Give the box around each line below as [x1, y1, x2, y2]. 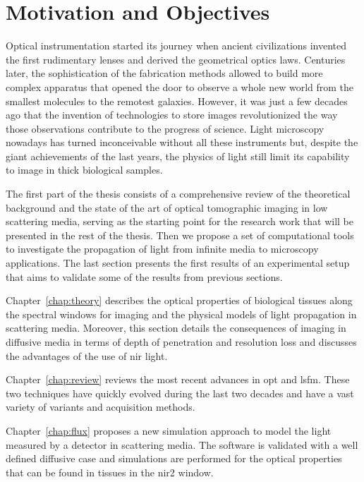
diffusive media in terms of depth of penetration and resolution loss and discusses [6, 335, 357, 349]
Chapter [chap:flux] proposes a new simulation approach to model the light [6, 423, 332, 438]
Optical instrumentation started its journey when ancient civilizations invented [6, 38, 347, 53]
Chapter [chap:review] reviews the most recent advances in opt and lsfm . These [6, 372, 350, 387]
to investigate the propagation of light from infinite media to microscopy [6, 241, 319, 256]
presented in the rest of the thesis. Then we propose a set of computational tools [6, 227, 354, 242]
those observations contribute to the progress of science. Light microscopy [6, 121, 324, 135]
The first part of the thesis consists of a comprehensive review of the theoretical [6, 186, 351, 201]
